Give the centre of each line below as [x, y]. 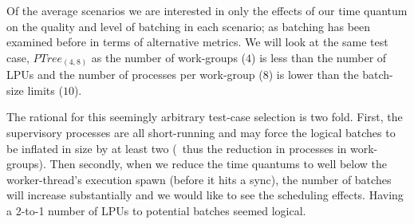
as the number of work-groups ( [169, 57]
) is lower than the [313, 75]
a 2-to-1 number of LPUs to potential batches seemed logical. [156, 211]
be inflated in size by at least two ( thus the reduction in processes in [177, 148]
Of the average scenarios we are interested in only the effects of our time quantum [207, 10]
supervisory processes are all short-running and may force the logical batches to [201, 133]
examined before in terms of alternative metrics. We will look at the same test [197, 42]
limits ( [45, 90]
